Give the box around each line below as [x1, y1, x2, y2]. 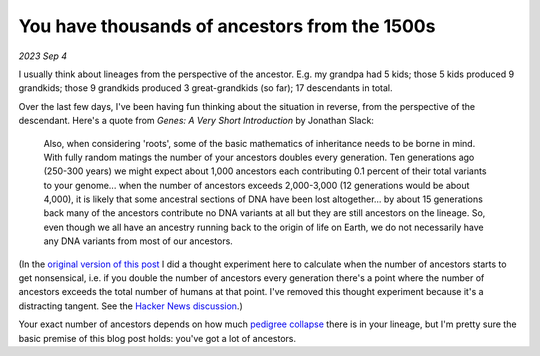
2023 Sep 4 [18, 50, 68, 62]
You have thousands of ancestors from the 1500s [18, 15, 436, 37]
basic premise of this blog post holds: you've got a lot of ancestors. [18, 332, 297, 344]
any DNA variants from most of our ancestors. [43, 235, 234, 247]
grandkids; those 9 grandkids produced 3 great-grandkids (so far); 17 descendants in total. [18, 82, 393, 94]
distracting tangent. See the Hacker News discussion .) [18, 300, 244, 312]
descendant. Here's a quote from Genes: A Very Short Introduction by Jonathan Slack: [18, 115, 375, 127]
